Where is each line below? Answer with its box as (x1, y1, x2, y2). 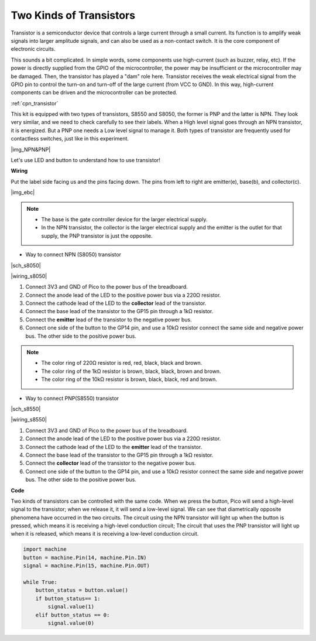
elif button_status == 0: (35, 612, 110, 618)
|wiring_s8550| (11, 416, 47, 423)
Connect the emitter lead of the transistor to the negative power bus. (25, 316, 193, 323)
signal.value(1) (47, 604, 95, 610)
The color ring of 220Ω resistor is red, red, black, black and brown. (41, 359, 202, 366)
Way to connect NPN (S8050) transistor (25, 251, 121, 258)
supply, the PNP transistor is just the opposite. (41, 232, 153, 239)
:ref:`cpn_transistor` (11, 100, 59, 107)
